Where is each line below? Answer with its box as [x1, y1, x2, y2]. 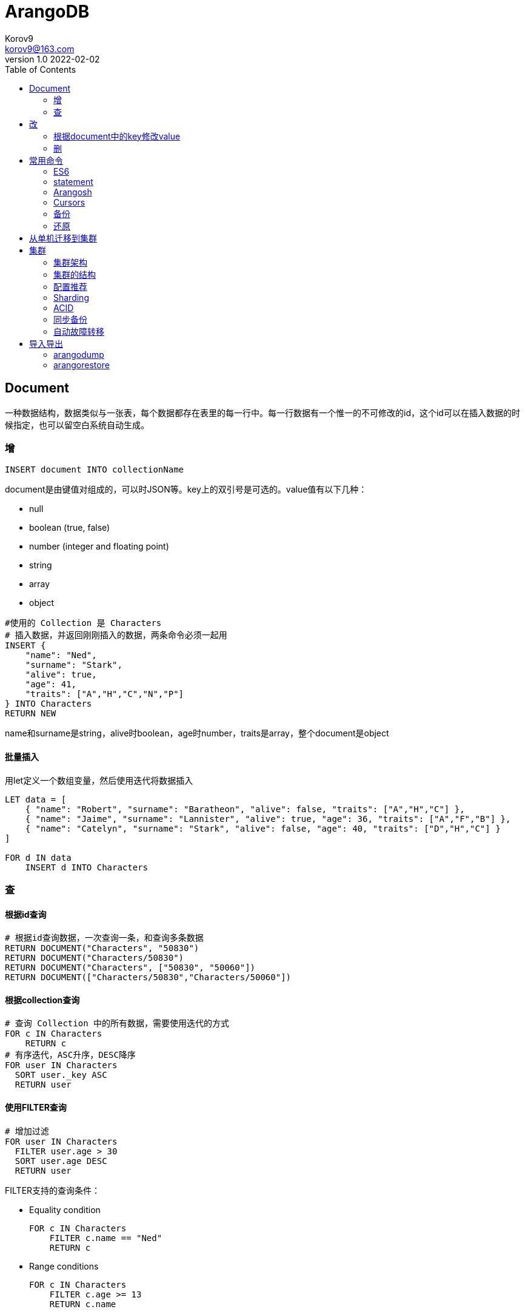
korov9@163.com [5, 43, 75, 54]
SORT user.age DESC [15, 1156, 107, 1166]
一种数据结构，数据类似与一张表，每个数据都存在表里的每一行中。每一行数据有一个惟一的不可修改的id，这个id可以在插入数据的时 [5, 407, 520, 418]
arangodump [53, 349, 104, 360]
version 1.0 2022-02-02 [5, 53, 100, 64]
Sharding [53, 292, 89, 303]
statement [53, 176, 93, 187]
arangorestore [53, 359, 110, 370]
